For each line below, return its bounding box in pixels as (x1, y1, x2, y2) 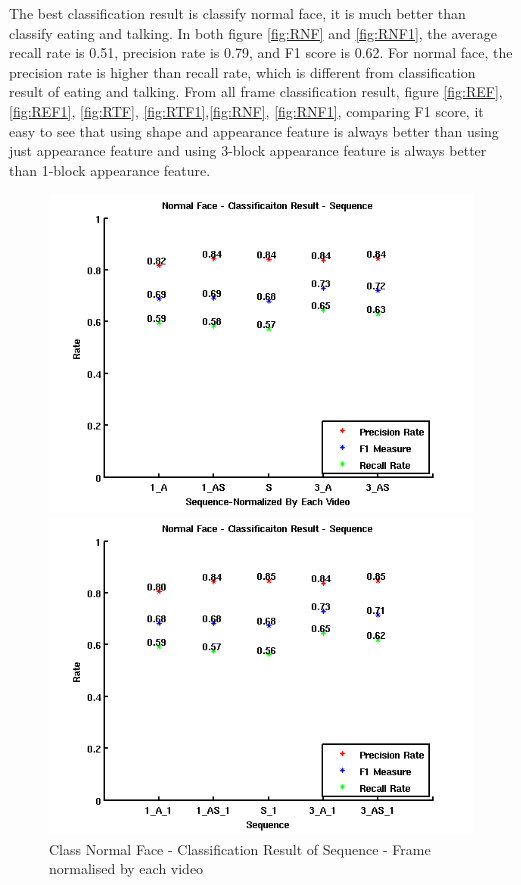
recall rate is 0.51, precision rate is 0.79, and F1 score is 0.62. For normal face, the (9, 42, 513, 63)
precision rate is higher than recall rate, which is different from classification (9, 61, 476, 82)
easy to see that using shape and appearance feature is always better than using (9, 120, 499, 141)
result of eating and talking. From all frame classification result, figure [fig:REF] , (9, 81, 503, 102)
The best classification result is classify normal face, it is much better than (9, 3, 466, 23)
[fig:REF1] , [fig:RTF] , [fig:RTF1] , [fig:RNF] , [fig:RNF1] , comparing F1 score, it (9, 100, 484, 121)
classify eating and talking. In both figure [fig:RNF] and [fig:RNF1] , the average (9, 22, 497, 43)
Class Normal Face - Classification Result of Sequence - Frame (49, 838, 431, 859)
